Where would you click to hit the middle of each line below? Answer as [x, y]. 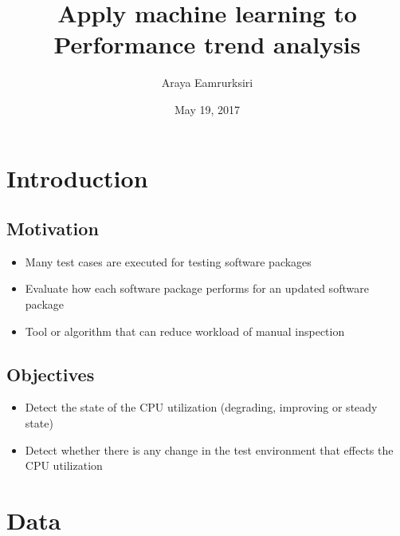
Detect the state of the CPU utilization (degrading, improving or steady [201, 407]
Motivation [53, 229]
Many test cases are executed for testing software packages [168, 261]
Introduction [77, 177]
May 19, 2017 [207, 109]
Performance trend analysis [207, 44]
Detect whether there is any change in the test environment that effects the [209, 449]
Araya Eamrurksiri [207, 83]
